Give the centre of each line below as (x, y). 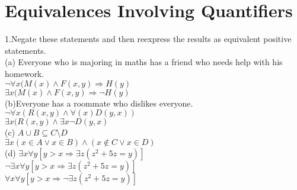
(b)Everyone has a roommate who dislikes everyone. (99, 103)
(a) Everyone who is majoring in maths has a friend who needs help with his (144, 62)
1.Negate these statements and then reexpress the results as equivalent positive (148, 39)
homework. (25, 73)
